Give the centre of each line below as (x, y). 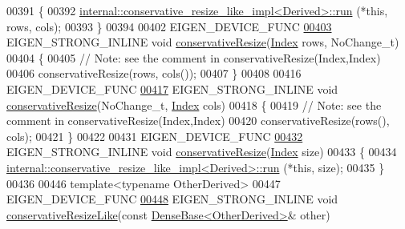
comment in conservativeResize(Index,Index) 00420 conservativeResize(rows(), (198, 121)
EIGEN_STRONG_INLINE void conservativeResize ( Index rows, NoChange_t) (203, 42)
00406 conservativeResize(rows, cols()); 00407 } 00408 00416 (154, 73)
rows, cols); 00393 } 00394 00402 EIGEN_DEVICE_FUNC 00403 (169, 26)
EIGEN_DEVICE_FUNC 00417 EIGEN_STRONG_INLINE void (172, 88)
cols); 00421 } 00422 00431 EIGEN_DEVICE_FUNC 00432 (155, 136)
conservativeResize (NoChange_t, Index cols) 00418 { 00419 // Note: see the (194, 104)
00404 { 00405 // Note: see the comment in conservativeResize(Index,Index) (194, 57)
